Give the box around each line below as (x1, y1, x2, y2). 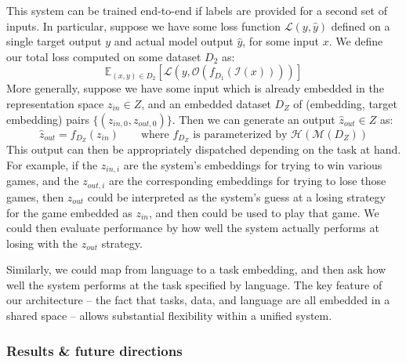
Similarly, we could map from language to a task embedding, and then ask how (6, 261, 386, 278)
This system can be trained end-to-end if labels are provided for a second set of (6, 2, 387, 18)
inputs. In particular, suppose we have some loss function (6, 17, 281, 34)
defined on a (331, 17, 390, 34)
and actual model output (114, 33, 234, 49)
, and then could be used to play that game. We (148, 204, 379, 220)
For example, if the (6, 157, 98, 173)
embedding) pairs (6, 111, 89, 127)
